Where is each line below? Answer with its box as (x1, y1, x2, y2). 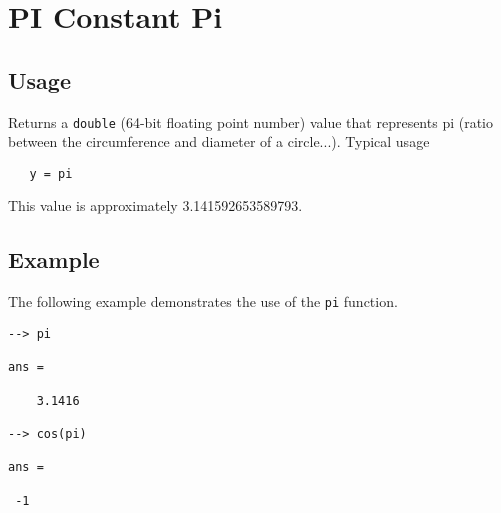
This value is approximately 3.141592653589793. (8, 195, 303, 216)
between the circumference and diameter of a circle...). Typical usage (8, 131, 430, 152)
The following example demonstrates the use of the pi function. (8, 291, 398, 312)
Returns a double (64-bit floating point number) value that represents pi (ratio (8, 111, 494, 132)
